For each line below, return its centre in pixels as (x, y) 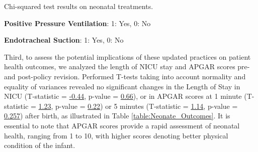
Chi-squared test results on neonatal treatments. (79, 6)
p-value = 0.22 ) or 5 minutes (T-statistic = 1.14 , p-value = (147, 106)
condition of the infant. (40, 145)
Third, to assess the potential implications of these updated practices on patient (127, 56)
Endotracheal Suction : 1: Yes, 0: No (64, 40)
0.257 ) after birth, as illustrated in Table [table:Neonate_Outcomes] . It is (117, 116)
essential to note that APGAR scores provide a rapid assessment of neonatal (122, 125)
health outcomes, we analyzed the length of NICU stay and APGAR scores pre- (127, 66)
